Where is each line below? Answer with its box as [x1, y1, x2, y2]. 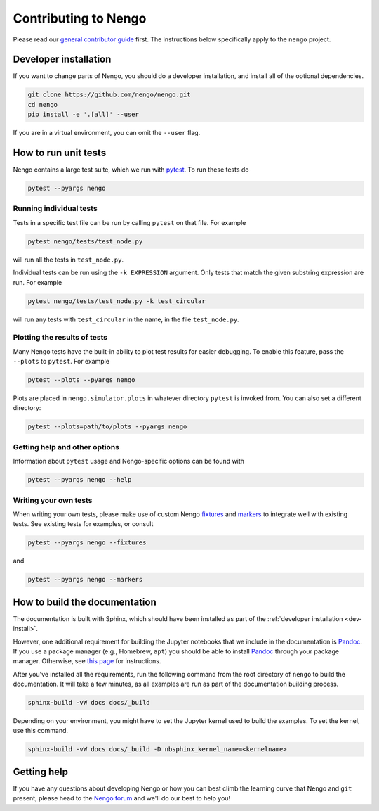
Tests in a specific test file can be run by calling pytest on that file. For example [13, 218, 246, 226]
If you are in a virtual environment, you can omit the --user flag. [13, 129, 201, 137]
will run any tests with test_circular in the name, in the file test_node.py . [13, 315, 239, 324]
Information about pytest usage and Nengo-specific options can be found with [13, 457, 245, 466]
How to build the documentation [13, 596, 157, 608]
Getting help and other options [13, 442, 119, 452]
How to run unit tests [13, 147, 107, 159]
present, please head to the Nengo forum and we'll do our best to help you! [13, 794, 231, 803]
